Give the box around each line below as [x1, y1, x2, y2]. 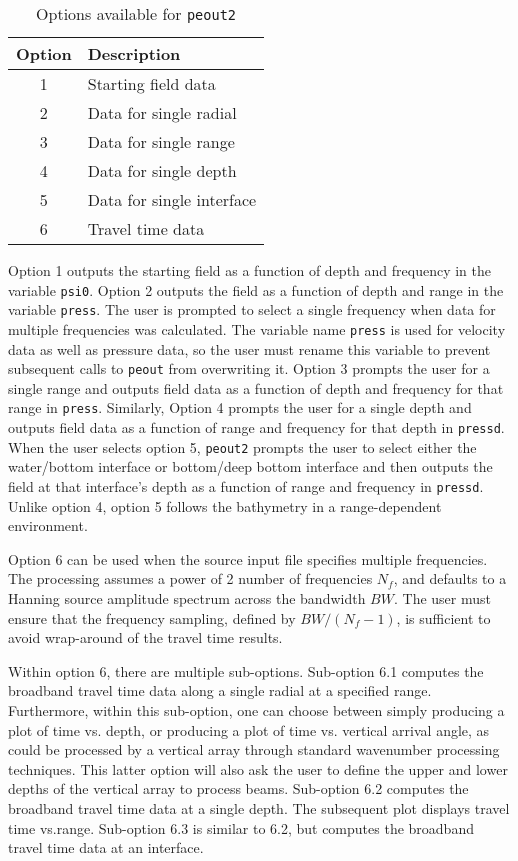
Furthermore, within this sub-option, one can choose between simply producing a [8, 699, 505, 720]
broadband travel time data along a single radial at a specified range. [8, 680, 432, 701]
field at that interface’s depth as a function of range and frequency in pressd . [8, 475, 484, 496]
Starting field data [87, 72, 216, 95]
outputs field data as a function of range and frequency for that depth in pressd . [8, 417, 505, 438]
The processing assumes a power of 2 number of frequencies [8, 568, 373, 589]
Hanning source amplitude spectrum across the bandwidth [8, 588, 366, 608]
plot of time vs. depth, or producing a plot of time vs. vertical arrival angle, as [8, 719, 490, 740]
